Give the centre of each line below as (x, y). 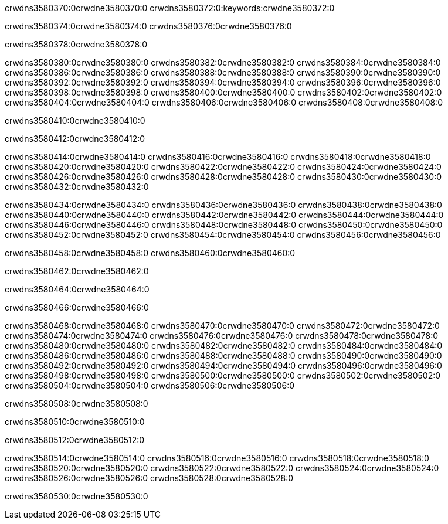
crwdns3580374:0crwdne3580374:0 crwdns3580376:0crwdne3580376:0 (148, 26)
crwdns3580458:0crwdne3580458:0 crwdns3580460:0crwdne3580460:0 (150, 253)
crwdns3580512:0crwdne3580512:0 (75, 440)
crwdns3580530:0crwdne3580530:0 (77, 496)
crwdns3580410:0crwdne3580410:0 (75, 120)
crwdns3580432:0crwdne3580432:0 (77, 187)
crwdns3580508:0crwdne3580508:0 (77, 404)
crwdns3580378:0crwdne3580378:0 (76, 44)
